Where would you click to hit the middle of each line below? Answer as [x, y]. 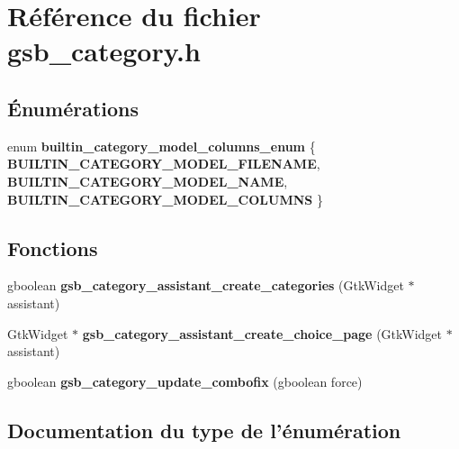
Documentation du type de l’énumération [204, 430]
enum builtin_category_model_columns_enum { [162, 146]
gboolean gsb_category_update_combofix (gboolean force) [185, 381]
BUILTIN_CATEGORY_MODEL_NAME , [148, 181]
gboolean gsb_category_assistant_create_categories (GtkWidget [206, 285]
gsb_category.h [104, 51]
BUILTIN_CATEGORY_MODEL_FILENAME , [164, 164]
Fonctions [53, 247]
